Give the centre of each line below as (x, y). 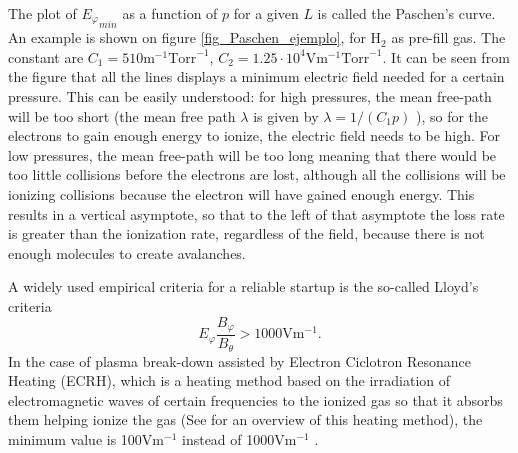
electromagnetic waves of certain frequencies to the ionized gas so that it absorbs (255, 399)
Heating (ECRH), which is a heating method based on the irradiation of (229, 380)
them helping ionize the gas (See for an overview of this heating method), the (245, 419)
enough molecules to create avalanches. (127, 252)
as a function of (170, 13)
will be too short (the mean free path (122, 115)
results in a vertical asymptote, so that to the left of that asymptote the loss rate (256, 213)
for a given (266, 13)
